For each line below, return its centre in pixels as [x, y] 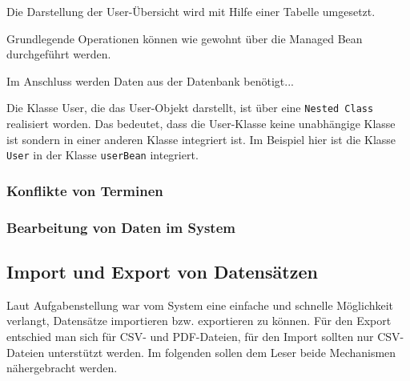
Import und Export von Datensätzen [162, 271]
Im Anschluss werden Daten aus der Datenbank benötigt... [150, 80]
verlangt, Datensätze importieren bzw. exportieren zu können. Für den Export [199, 321]
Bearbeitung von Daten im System [121, 227]
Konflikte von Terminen [85, 190]
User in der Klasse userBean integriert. [102, 155]
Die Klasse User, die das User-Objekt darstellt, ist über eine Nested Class [190, 108]
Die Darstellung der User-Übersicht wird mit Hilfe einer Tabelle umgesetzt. [191, 11]
